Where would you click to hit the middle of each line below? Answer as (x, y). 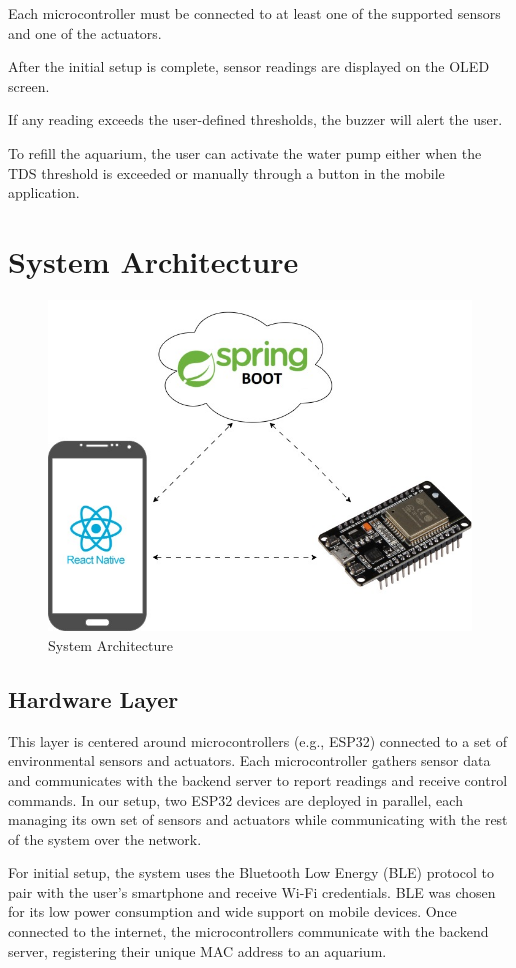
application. (44, 192)
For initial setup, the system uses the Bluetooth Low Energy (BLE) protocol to (251, 872)
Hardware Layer (93, 698)
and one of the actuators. (85, 32)
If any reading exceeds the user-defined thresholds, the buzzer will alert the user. (255, 119)
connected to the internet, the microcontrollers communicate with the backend (248, 931)
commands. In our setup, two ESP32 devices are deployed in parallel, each (235, 799)
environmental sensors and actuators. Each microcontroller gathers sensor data (249, 760)
